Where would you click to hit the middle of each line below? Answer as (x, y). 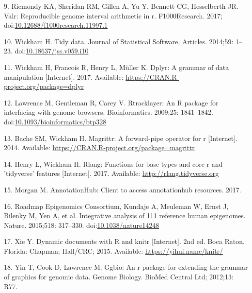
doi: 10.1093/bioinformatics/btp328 (55, 121)
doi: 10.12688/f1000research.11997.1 (56, 25)
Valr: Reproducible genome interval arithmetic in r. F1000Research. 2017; (113, 15)
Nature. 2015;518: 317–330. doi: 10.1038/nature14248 (82, 225)
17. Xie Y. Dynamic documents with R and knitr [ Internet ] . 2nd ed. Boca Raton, (124, 241)
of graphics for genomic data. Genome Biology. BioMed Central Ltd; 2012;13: (119, 277)
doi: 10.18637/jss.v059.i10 (52, 51)
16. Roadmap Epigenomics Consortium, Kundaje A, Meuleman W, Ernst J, (116, 206)
